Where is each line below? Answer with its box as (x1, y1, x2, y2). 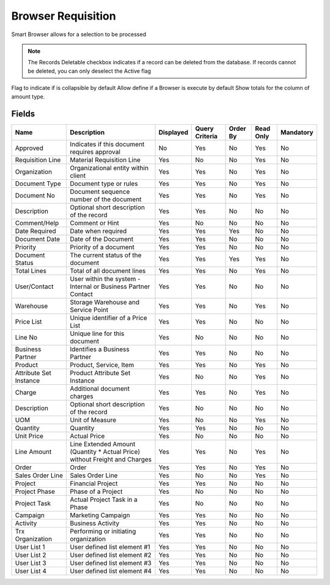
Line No (15, 333, 38, 342)
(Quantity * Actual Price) (70, 447, 141, 456)
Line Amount (15, 447, 52, 456)
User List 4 (15, 567, 47, 575)
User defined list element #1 (70, 543, 151, 551)
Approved (15, 144, 44, 152)
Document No (15, 192, 55, 200)
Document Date (15, 235, 61, 244)
